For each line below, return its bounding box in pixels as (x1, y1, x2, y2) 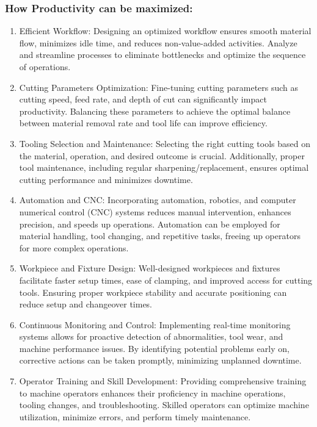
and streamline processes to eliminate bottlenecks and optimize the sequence (19, 48, 306, 61)
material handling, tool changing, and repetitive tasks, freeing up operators (19, 229, 301, 242)
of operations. (19, 60, 71, 73)
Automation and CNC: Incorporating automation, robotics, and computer (19, 193, 296, 206)
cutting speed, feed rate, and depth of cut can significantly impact (19, 93, 267, 106)
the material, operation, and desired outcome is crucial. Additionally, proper (19, 149, 305, 162)
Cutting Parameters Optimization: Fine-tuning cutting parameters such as (19, 81, 299, 93)
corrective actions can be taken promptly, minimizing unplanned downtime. (19, 354, 302, 367)
